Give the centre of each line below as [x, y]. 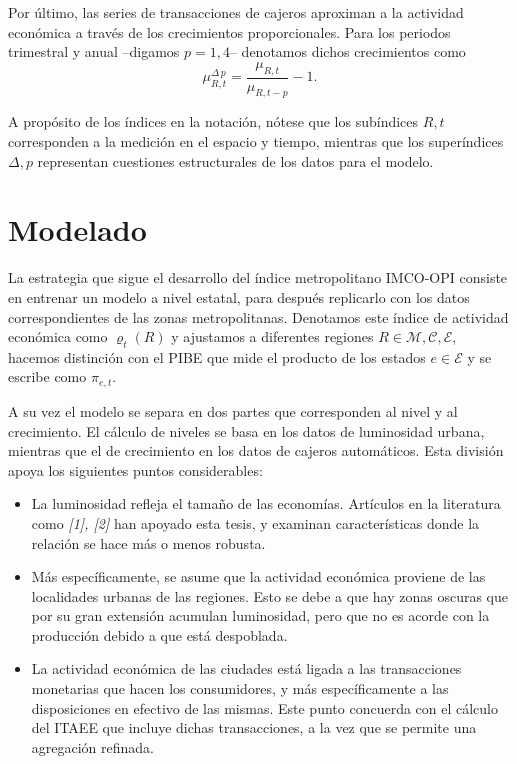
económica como [58, 336]
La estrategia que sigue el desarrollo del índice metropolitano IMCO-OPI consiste [258, 277]
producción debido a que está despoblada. [159, 634]
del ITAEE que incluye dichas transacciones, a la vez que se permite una [254, 727]
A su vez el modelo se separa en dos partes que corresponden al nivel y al [233, 410]
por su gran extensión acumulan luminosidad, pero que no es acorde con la [260, 615]
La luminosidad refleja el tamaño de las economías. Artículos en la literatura [266, 503]
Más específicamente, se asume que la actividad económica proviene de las [258, 576]
